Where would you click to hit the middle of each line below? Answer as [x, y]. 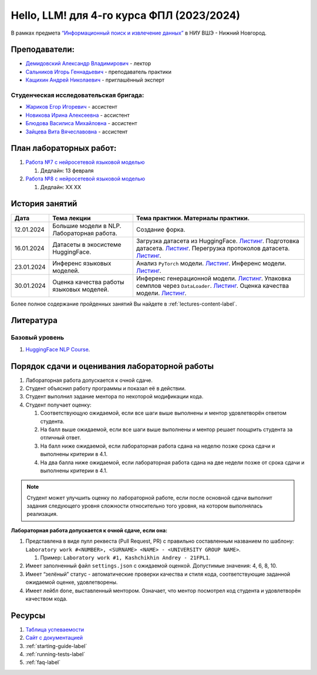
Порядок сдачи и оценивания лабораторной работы [112, 366]
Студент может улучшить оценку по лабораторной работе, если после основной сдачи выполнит [149, 498]
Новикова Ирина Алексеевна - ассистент [77, 115]
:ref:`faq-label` [43, 662]
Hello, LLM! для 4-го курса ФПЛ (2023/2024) [126, 15]
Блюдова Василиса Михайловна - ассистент [81, 123]
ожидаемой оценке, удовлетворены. [72, 582]
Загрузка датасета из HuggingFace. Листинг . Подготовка [217, 241]
